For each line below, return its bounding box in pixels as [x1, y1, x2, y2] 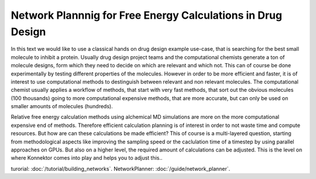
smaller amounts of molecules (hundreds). [11, 103, 114, 110]
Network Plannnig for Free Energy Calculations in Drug [11, 9, 283, 22]
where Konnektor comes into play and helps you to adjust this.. [11, 154, 163, 161]
